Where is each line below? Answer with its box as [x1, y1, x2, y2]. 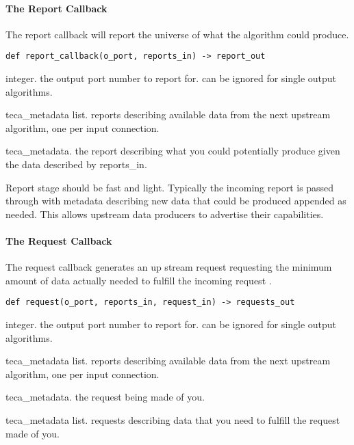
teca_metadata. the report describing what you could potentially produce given [5, 144, 340, 158]
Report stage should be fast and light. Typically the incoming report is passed [5, 180, 334, 194]
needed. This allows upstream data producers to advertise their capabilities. [5, 206, 324, 221]
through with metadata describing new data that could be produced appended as [5, 193, 346, 208]
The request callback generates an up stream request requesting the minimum [5, 260, 332, 274]
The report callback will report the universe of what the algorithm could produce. [5, 27, 349, 41]
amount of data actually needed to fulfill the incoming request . [5, 273, 272, 287]
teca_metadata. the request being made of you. [5, 390, 205, 404]
